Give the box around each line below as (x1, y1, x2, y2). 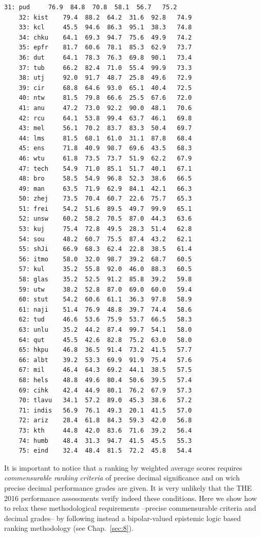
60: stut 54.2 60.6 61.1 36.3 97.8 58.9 (18, 296, 192, 303)
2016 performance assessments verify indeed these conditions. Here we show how (4, 492, 257, 503)
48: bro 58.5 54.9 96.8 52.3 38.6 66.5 (18, 175, 192, 183)
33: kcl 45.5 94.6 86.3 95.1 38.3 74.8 (18, 24, 192, 31)
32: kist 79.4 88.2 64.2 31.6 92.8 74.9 (18, 13, 192, 21)
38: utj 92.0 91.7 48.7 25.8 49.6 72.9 (18, 74, 192, 82)
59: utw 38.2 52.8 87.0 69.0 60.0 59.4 (18, 285, 192, 293)
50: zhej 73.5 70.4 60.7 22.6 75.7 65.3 (18, 195, 192, 203)
